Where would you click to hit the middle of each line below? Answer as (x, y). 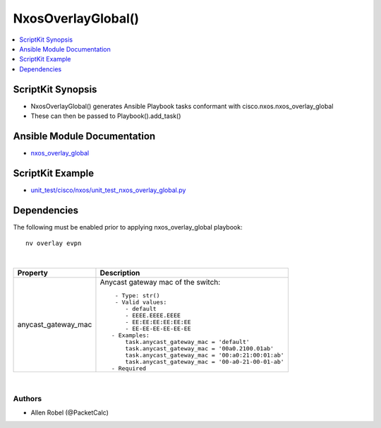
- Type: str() (137, 296)
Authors (28, 398)
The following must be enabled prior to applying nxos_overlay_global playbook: (128, 227)
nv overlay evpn (54, 243)
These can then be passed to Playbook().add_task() (106, 116)
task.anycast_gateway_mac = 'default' (187, 341)
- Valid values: (141, 302)
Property (33, 273)
